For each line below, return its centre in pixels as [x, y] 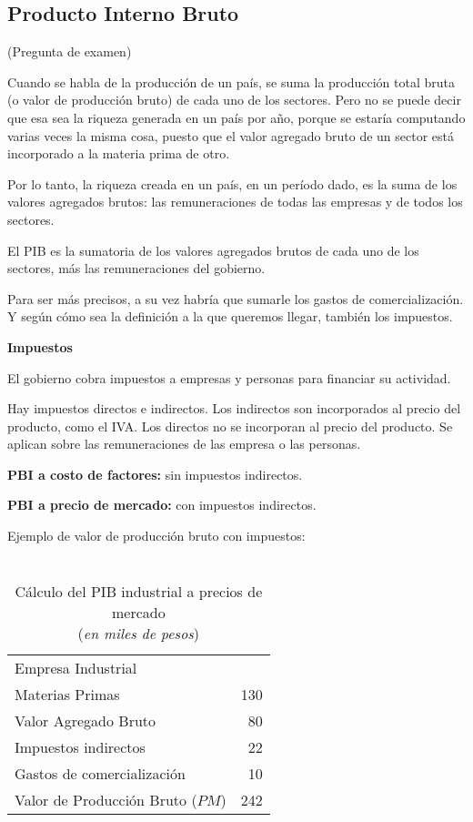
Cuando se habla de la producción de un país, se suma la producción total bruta [231, 81]
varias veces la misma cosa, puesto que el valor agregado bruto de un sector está [231, 135]
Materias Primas [67, 694]
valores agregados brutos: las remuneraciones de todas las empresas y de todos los [235, 202]
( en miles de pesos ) [139, 633]
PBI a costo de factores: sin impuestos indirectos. [155, 474]
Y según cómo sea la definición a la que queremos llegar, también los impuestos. [230, 316]
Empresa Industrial [76, 667]
